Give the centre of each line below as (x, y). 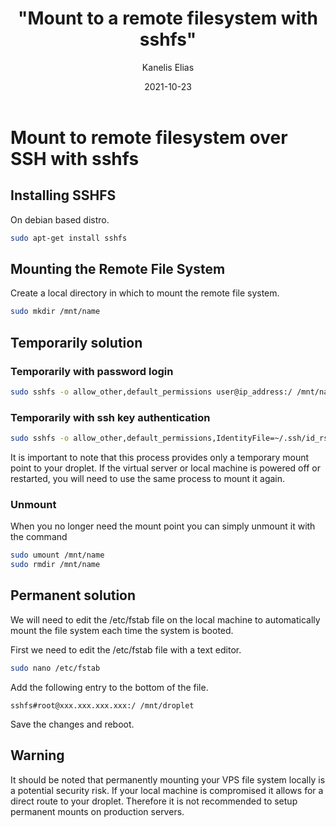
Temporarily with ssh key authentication (110, 417)
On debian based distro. (60, 219)
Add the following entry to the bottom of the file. (109, 687)
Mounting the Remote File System (118, 269)
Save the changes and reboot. (72, 724)
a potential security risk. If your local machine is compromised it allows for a (167, 790)
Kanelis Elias (168, 67)
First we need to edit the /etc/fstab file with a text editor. (126, 649)
